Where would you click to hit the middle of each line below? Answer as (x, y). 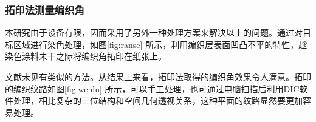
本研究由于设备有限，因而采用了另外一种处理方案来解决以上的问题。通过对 (154, 32)
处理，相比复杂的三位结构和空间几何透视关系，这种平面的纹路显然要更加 (158, 100)
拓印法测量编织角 (45, 9)
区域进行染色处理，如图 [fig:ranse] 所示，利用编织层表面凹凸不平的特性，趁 (160, 44)
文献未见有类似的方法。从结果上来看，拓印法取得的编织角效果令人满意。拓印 (158, 76)
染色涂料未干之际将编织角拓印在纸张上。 (86, 56)
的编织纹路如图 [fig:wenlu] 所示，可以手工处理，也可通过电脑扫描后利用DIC (152, 88)
